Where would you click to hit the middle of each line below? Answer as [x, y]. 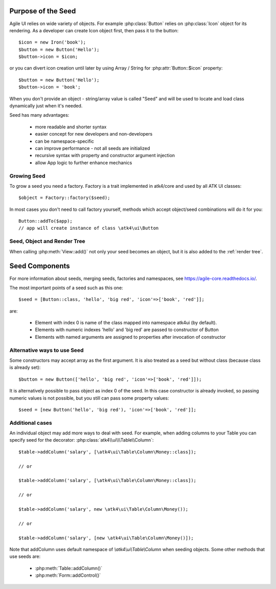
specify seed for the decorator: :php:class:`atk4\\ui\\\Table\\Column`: [82, 440]
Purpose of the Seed [43, 11]
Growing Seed [27, 176]
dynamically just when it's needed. [46, 106]
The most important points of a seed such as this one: [66, 288]
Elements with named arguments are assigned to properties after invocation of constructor [130, 337]
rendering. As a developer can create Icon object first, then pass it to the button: [94, 30]
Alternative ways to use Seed [47, 350]
